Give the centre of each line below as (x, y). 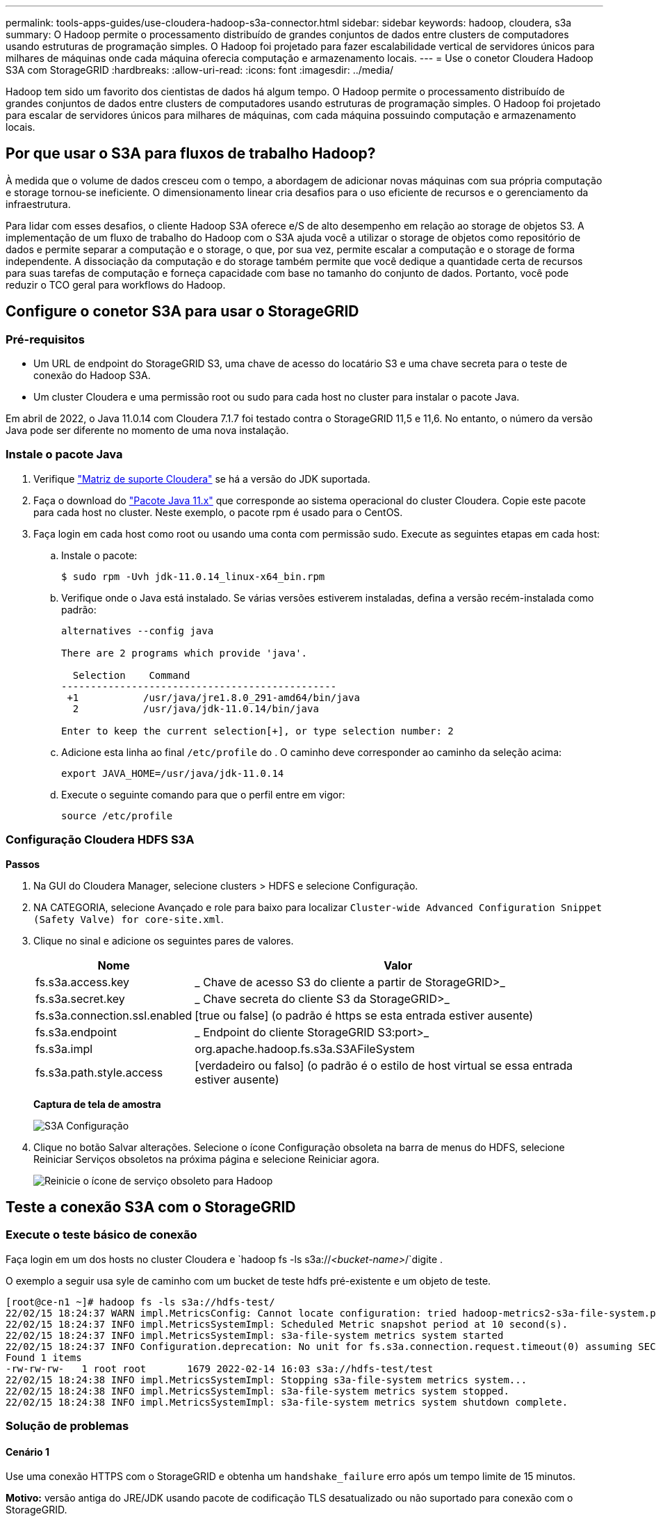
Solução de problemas (67, 1426)
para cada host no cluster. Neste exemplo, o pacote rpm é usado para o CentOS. (218, 512)
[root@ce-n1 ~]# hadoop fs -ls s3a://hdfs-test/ (140, 1302)
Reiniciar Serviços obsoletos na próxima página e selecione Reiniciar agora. (206, 1159)
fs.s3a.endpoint (76, 1032)
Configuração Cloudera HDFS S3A (100, 840)
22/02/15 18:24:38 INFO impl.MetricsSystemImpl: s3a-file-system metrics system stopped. (257, 1391)
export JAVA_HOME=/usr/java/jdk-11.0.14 (173, 773)
